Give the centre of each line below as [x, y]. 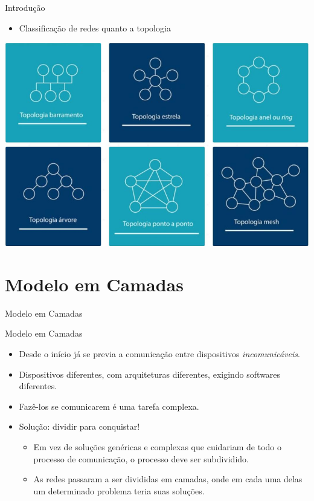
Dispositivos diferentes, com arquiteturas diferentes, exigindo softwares [150, 374]
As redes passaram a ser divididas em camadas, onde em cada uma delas [168, 479]
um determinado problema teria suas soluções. [119, 490]
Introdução [25, 7]
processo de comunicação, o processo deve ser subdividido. [141, 458]
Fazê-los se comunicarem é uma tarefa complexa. [109, 406]
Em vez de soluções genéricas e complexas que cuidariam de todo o [157, 446]
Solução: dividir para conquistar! [79, 426]
